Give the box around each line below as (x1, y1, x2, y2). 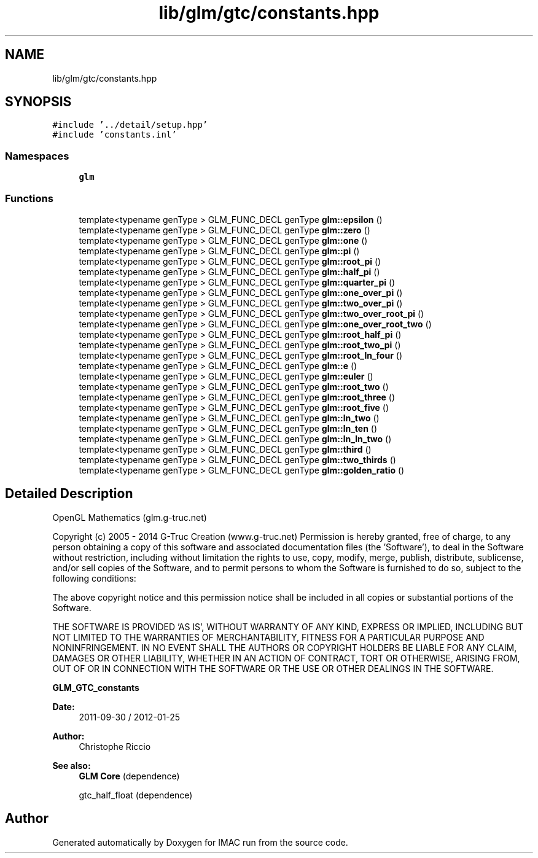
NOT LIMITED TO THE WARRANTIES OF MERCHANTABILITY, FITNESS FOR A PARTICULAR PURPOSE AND (52, 631, 485, 642)
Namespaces (5, 149, 69, 162)
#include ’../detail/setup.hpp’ (52, 120, 208, 130)
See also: (52, 760, 91, 771)
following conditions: (52, 572, 136, 583)
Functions (5, 192, 53, 205)
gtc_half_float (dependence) (79, 789, 193, 800)
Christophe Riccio (79, 741, 151, 752)
